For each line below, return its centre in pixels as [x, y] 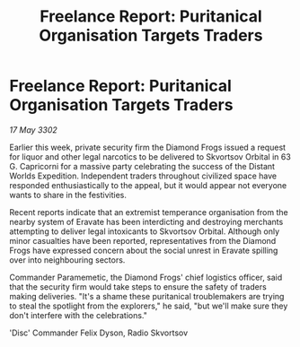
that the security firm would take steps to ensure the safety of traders [138, 286]
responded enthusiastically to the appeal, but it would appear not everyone [148, 185]
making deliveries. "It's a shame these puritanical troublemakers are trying [147, 296]
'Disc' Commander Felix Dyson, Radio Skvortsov [99, 333]
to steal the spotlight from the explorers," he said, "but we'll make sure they [149, 306]
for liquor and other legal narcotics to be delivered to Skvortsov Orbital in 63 [150, 156]
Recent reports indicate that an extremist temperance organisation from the [149, 212]
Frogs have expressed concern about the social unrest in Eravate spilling [144, 250]
